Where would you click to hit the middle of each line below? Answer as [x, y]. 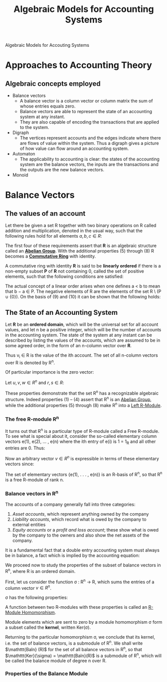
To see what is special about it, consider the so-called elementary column [81, 436]
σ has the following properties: [37, 598]
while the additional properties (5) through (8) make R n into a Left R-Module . [83, 405]
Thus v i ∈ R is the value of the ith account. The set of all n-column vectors [82, 356]
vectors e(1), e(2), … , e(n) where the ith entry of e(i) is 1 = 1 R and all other [81, 442]
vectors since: [20, 464]
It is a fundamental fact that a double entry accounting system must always [82, 550]
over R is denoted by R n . [30, 362]
